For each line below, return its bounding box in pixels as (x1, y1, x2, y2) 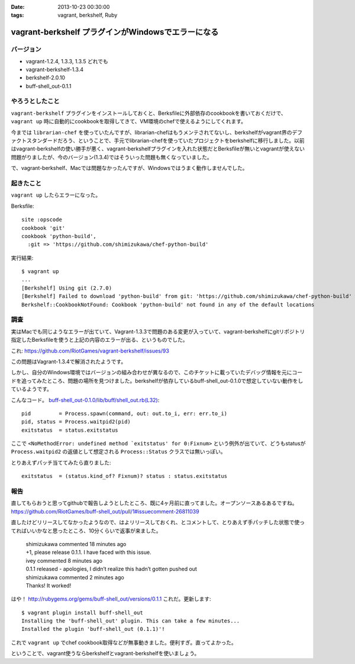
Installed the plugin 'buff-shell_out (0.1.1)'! (21, 625, 165, 633)
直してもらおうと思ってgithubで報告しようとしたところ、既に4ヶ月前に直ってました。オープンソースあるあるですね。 (11, 499, 298, 506)
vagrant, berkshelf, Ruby (57, 12, 118, 19)
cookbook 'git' (21, 224, 66, 231)
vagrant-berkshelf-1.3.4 (25, 66, 84, 73)
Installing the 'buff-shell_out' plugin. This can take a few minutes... (21, 618, 240, 624)
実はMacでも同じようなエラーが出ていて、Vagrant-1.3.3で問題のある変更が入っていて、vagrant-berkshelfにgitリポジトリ (11, 328, 305, 335)
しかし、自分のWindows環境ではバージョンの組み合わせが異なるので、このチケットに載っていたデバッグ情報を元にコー (11, 369, 303, 376)
